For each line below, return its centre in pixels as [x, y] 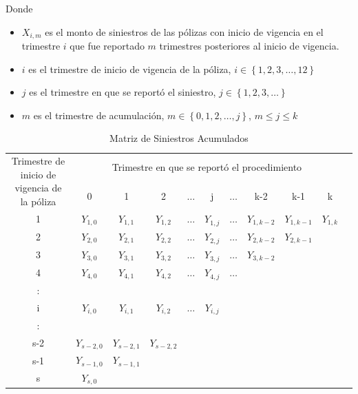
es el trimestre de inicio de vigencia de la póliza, [130, 69]
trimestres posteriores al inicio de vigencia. [249, 46]
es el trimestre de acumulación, [99, 115]
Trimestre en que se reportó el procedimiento [207, 166]
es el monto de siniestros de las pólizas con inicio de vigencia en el [184, 31]
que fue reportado [107, 46]
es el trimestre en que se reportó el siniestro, [123, 92]
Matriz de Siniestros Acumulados [179, 138]
